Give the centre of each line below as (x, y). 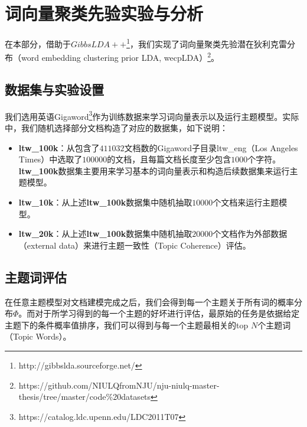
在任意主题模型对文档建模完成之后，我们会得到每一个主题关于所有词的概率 (149, 301)
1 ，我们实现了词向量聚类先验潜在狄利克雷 (207, 43)
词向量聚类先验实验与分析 (104, 13)
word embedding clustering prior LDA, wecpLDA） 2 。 (120, 57)
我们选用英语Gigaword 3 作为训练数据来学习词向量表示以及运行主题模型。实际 (152, 115)
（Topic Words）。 (38, 336)
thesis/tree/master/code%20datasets (85, 397)
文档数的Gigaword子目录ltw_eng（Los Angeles (211, 147)
